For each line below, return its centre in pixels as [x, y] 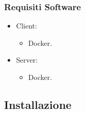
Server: [27, 60]
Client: [26, 26]
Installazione [38, 104]
